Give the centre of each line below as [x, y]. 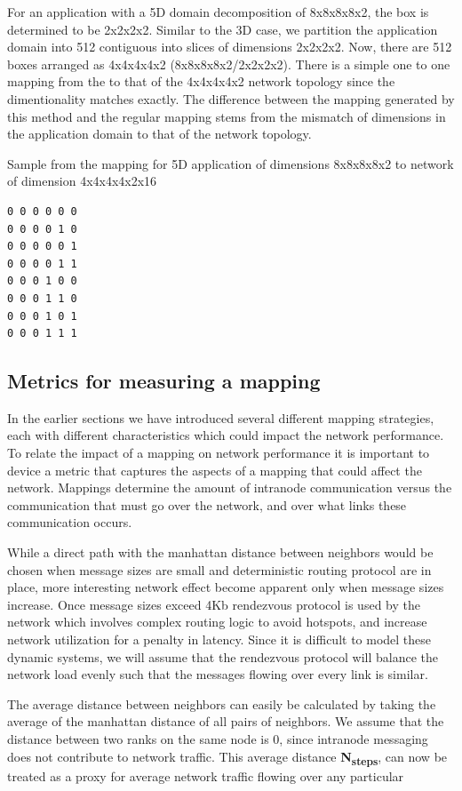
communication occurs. [70, 522]
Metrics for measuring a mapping [164, 381]
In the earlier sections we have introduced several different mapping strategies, [221, 417]
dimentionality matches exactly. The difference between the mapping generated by [231, 98]
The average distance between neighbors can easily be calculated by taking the [222, 703]
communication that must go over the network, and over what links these [207, 504]
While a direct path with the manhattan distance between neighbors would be [220, 552]
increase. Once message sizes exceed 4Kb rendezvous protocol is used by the [214, 604]
